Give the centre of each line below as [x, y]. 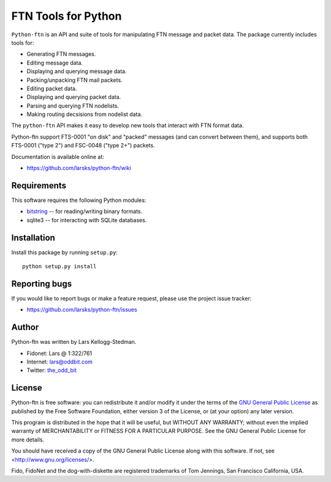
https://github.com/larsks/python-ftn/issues [82, 309]
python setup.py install [59, 266]
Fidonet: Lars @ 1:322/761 [59, 353]
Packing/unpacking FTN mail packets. [74, 80]
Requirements [39, 185]
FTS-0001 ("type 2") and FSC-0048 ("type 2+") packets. [83, 146]
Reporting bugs [42, 283]
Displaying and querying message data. [77, 71]
